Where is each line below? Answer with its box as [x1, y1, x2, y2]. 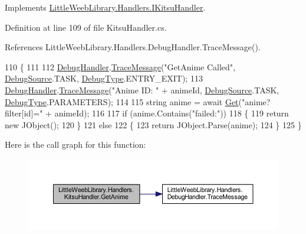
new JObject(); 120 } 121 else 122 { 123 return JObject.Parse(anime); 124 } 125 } [5, 118, 302, 131]
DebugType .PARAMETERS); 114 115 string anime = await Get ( [5, 95, 242, 108]
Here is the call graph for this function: [5, 138, 146, 151]
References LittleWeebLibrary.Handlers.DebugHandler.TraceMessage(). [5, 41, 261, 53]
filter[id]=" [5, 107, 43, 119]
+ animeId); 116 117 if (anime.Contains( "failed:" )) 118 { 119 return [45, 107, 289, 119]
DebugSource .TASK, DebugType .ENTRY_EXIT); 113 [5, 72, 203, 84]
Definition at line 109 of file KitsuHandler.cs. [5, 21, 167, 33]
